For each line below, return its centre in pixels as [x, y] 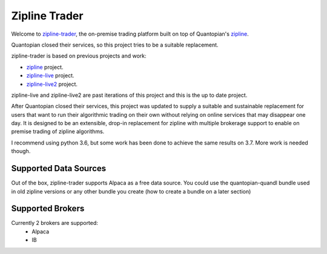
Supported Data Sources [59, 168]
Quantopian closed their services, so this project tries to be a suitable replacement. [115, 45]
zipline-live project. [50, 76]
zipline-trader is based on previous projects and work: [79, 56]
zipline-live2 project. [52, 84]
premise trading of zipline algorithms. [58, 132]
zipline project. [45, 67]
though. [21, 151]
